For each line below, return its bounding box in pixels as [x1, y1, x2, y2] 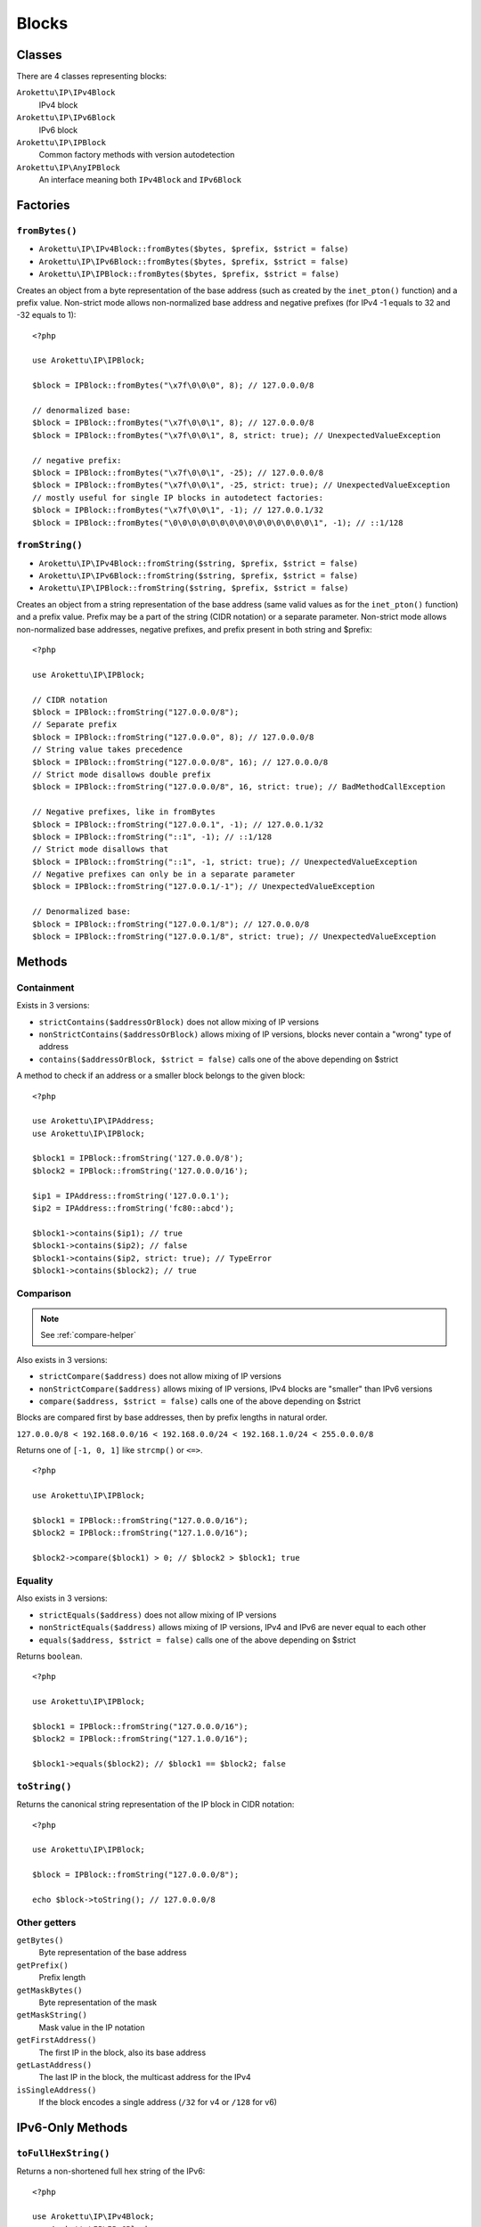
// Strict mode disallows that [32, 844, 169, 854]
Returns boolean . [16, 1651, 83, 1661]
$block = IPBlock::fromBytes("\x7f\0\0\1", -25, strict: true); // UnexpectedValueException [32, 480, 451, 490]
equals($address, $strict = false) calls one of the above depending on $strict [38, 1635, 356, 1645]
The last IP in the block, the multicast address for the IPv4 [38, 2072, 251, 2083]
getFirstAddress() [16, 2035, 97, 2045]
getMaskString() [16, 2010, 88, 2020]
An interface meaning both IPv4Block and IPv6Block [38, 175, 242, 185]
